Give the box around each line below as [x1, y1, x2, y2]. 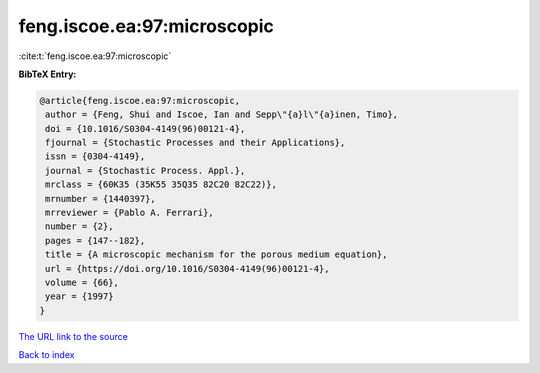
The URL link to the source [18, 330, 129, 342]
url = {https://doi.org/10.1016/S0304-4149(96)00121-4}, [45, 263, 330, 274]
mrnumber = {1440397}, [45, 193, 157, 204]
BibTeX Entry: [18, 68, 77, 80]
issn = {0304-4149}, [45, 151, 146, 162]
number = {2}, [45, 221, 114, 232]
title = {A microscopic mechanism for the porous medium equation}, [45, 249, 388, 260]
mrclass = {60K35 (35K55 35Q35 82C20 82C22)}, [45, 179, 277, 190]
